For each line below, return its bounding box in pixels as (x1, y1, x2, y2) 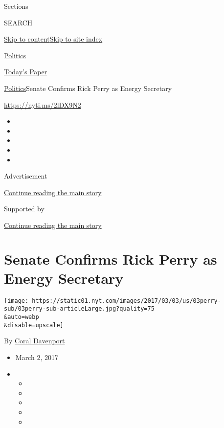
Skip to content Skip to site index (4, 34, 103, 44)
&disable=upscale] (4, 321, 64, 329)
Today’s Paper (4, 67, 47, 77)
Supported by (4, 203, 45, 214)
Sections (4, 1, 28, 11)
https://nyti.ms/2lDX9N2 (4, 99, 81, 110)
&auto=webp (4, 314, 39, 321)
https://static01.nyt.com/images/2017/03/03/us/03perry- (32, 297, 221, 304)
